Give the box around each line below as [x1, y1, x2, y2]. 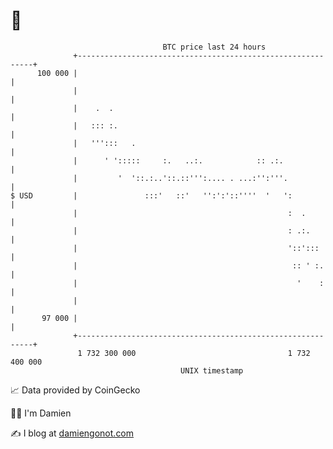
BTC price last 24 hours [162, 42, 267, 52]
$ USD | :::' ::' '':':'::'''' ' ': [10, 190, 293, 201]
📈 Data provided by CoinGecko [10, 384, 141, 396]
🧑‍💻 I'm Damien [10, 407, 72, 419]
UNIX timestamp [180, 365, 244, 376]
